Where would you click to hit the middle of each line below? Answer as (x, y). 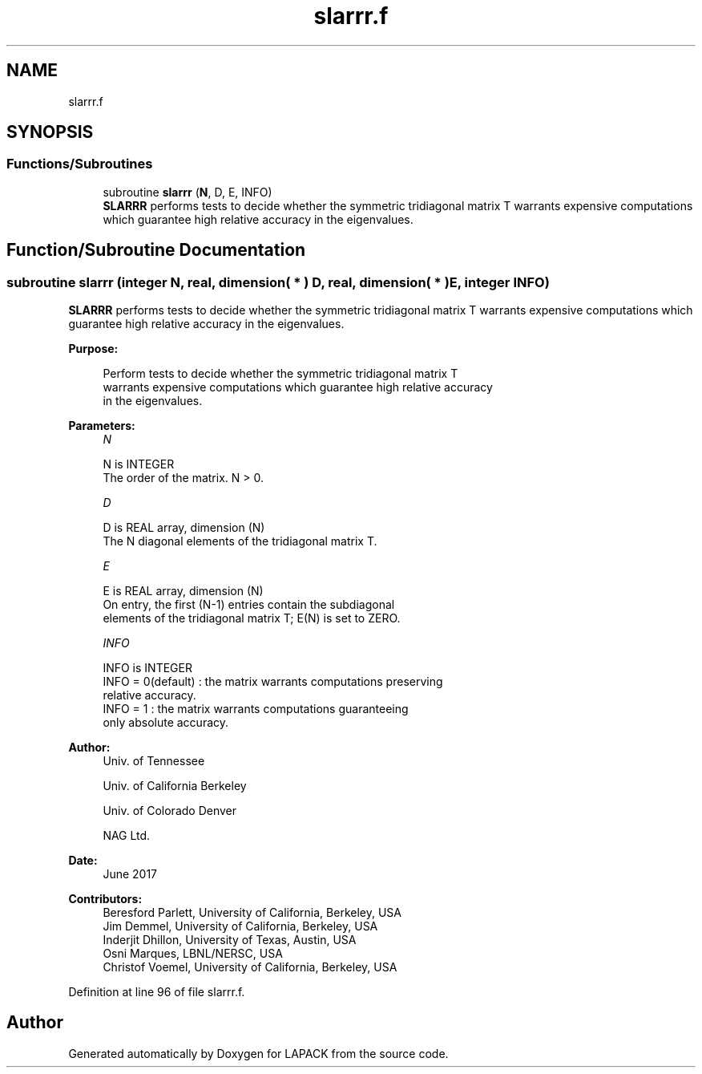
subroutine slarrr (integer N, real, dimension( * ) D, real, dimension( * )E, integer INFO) (278, 282)
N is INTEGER (139, 464)
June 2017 (130, 874)
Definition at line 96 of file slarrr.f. (157, 992)
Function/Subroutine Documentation (156, 250)
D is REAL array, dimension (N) (184, 528)
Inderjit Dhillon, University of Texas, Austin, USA (230, 940)
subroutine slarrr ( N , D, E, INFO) (188, 192)
